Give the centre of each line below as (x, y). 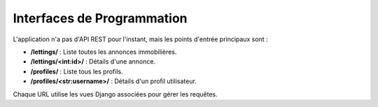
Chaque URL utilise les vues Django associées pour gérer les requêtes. (115, 94)
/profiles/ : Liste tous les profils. (77, 71)
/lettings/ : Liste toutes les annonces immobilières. (104, 52)
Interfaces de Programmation (100, 18)
